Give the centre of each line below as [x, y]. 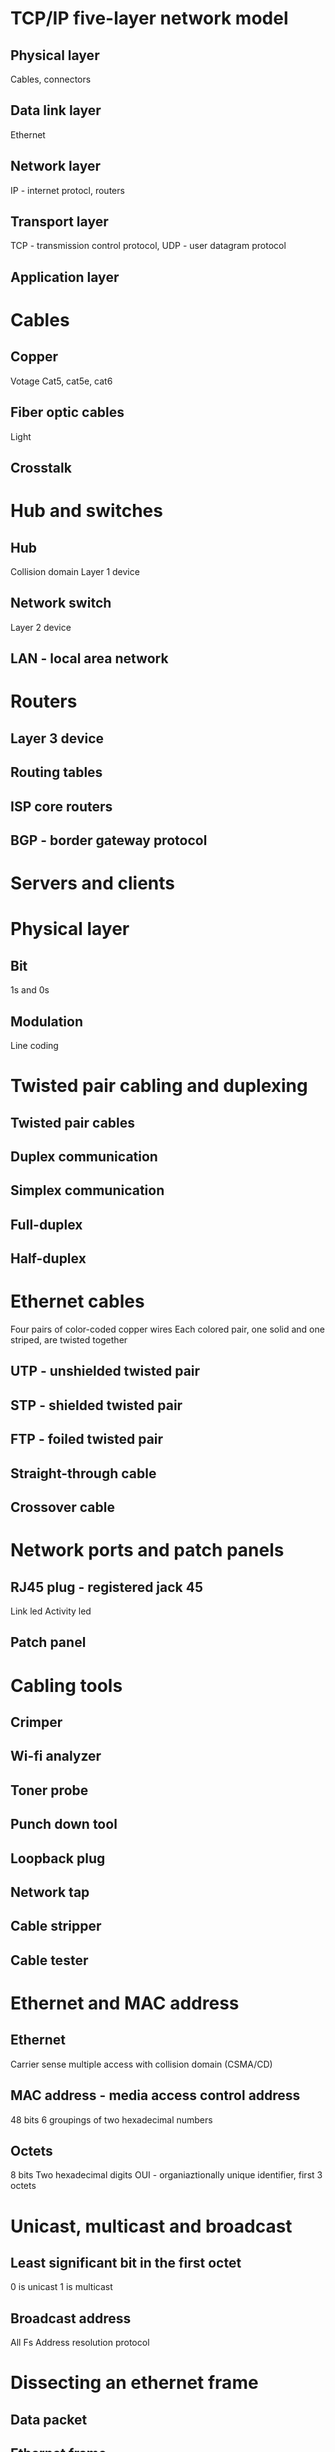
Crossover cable [62, 1507]
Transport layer [59, 222]
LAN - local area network [89, 658]
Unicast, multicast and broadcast [151, 2226]
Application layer [65, 277]
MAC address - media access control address [155, 2095]
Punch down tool [64, 1824]
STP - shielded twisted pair [96, 1405]
